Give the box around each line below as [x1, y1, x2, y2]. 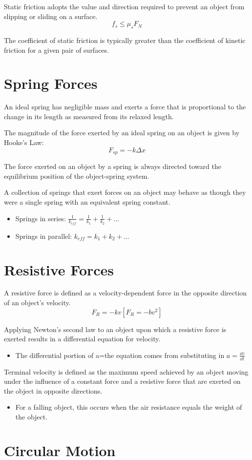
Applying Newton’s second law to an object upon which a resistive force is [4, 324, 227, 334]
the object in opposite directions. [4, 385, 103, 396]
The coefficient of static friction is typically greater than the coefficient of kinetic [4, 35, 246, 45]
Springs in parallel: [15, 230, 72, 241]
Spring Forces [4, 73, 98, 93]
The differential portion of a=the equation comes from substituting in [15, 350, 225, 360]
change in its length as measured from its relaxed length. [4, 111, 174, 121]
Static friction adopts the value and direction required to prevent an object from [4, 1, 245, 11]
